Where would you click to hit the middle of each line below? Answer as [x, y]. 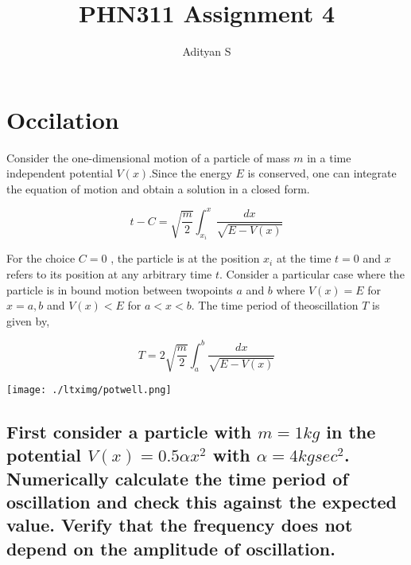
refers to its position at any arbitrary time [109, 273]
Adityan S [207, 51]
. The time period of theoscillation [275, 305]
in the [351, 431]
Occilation [63, 119]
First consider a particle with [129, 431]
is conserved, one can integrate [322, 173]
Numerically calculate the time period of [177, 478]
